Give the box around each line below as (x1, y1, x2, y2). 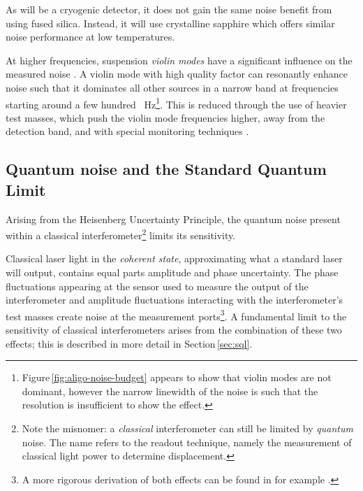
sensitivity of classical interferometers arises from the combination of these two (6, 322, 342, 337)
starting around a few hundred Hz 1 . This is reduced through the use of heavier (6, 94, 347, 111)
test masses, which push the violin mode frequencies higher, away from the (6, 110, 325, 124)
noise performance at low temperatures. (6, 29, 175, 44)
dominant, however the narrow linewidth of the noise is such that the (22, 383, 318, 398)
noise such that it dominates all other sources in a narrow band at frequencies (6, 80, 339, 94)
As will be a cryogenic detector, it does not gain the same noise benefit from (6, 2, 332, 16)
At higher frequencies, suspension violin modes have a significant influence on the (6, 52, 353, 67)
